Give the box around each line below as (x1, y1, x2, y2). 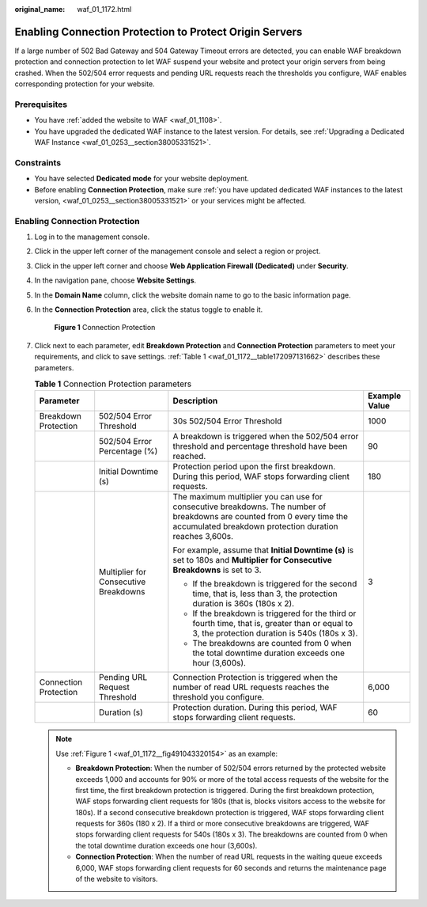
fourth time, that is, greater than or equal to (192, 618, 353, 629)
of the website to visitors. (75, 875, 158, 884)
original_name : (14, 5, 66, 13)
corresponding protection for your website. (14, 79, 155, 89)
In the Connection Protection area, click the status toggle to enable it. (34, 305, 263, 314)
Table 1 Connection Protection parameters (34, 378, 192, 389)
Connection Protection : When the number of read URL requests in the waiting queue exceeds (75, 852, 383, 862)
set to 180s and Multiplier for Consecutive (172, 555, 332, 566)
